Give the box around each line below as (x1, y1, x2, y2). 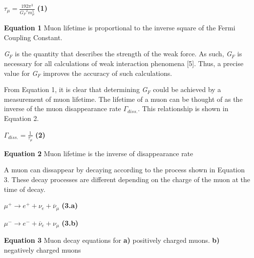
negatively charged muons (4, 244, 81, 255)
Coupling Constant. (4, 32, 63, 42)
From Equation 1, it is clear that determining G (4, 84, 148, 94)
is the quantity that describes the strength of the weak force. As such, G (15, 48, 232, 59)
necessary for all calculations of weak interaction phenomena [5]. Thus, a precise (4, 58, 244, 69)
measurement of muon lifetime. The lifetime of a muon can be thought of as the (4, 94, 243, 104)
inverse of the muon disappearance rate (4, 103, 121, 114)
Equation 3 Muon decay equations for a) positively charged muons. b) (4, 235, 220, 245)
